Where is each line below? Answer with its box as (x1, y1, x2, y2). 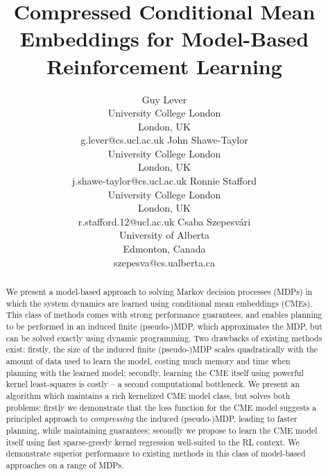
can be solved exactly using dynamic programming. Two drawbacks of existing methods (6, 332, 322, 343)
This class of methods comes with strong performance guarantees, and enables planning (6, 309, 322, 321)
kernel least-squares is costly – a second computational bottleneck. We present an (6, 378, 300, 390)
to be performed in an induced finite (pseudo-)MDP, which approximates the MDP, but (6, 320, 322, 332)
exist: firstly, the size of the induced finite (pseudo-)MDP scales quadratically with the (6, 343, 318, 355)
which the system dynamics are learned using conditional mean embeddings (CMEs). (6, 297, 313, 309)
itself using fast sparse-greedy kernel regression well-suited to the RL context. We (6, 436, 300, 448)
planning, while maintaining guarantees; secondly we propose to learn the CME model (6, 424, 318, 436)
